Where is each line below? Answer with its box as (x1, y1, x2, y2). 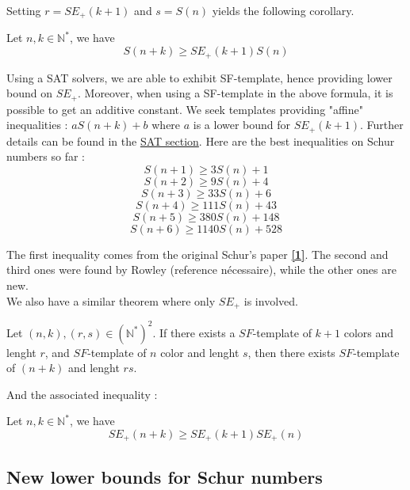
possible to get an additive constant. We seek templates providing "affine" (6, 101, 363, 117)
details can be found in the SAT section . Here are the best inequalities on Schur (6, 132, 395, 149)
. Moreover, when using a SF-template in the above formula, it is (77, 85, 393, 101)
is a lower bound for (193, 116, 291, 133)
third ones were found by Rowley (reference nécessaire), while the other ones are (6, 261, 397, 278)
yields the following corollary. (212, 2, 354, 18)
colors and (343, 324, 394, 340)
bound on (6, 85, 52, 101)
